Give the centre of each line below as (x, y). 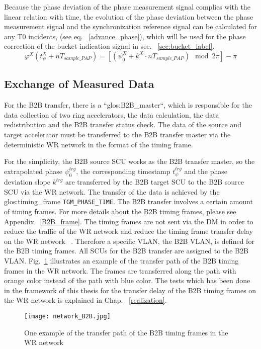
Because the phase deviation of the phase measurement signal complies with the (127, 7)
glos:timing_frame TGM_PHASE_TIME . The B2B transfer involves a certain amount (128, 201)
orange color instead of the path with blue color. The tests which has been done (127, 280)
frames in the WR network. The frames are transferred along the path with (120, 270)
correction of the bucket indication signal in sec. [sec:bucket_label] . (109, 46)
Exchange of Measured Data (79, 84)
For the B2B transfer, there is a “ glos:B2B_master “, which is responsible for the (128, 105)
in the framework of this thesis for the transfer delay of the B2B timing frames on (130, 290)
